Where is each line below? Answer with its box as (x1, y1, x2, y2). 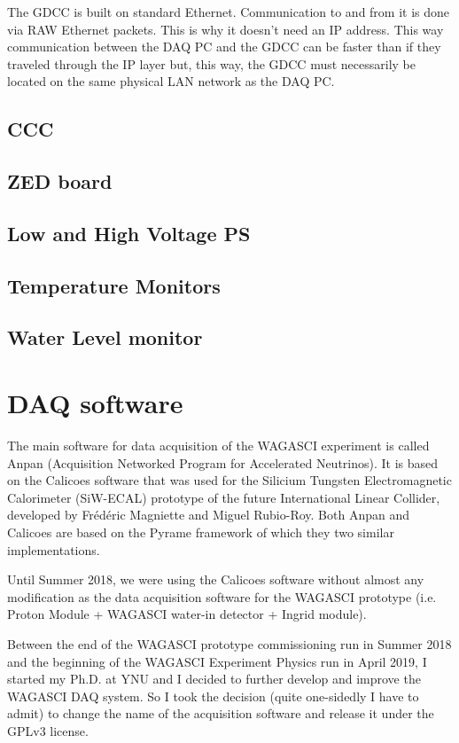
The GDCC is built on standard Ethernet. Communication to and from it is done (7, 3, 450, 20)
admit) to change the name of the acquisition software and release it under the (7, 704, 434, 723)
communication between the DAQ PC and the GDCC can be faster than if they (7, 37, 441, 56)
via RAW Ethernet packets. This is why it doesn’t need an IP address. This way (7, 20, 444, 38)
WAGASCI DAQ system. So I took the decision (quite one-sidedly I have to (7, 686, 419, 705)
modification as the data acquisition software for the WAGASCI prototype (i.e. (7, 587, 437, 606)
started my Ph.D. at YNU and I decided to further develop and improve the (7, 669, 421, 688)
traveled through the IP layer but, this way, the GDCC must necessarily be (7, 54, 416, 73)
